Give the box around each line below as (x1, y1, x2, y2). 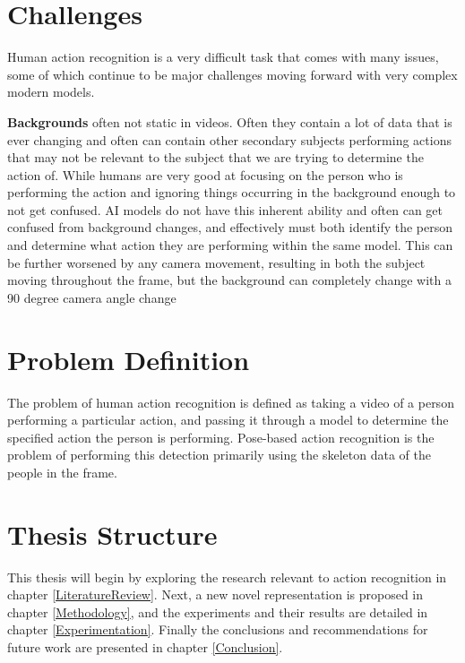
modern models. (7, 82, 95, 101)
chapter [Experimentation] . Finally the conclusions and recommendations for (7, 620, 428, 639)
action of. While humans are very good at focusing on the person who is (7, 165, 403, 184)
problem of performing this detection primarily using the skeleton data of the (7, 445, 431, 464)
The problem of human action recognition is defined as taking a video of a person (7, 392, 454, 411)
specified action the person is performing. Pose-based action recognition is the (7, 427, 435, 446)
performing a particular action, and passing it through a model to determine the (7, 410, 449, 429)
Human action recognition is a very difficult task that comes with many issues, (7, 47, 439, 66)
